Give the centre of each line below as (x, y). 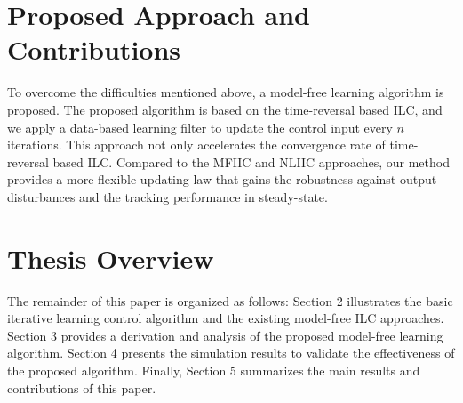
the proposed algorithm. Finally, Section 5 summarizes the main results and (214, 370)
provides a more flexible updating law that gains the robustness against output (222, 179)
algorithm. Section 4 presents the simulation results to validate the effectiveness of (231, 353)
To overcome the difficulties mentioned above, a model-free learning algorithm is (226, 92)
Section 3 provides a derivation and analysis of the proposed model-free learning (225, 335)
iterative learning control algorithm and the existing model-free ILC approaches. (226, 318)
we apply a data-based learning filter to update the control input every (200, 127)
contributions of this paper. (82, 387)
